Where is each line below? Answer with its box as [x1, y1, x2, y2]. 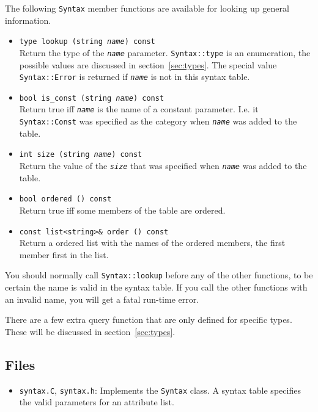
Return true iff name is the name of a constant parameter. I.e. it [19, 103, 259, 115]
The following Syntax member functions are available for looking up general [5, 2, 289, 14]
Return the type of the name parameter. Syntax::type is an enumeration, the [19, 46, 311, 59]
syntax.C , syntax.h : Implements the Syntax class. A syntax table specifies [19, 383, 301, 396]
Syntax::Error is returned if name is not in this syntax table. [19, 70, 250, 83]
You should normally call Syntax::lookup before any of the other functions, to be [5, 269, 313, 281]
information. [5, 13, 51, 26]
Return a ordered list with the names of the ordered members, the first [19, 236, 286, 249]
